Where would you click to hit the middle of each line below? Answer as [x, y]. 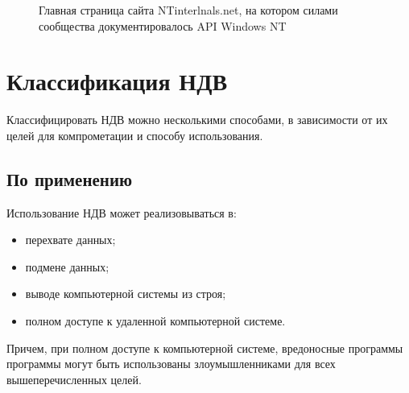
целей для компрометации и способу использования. [135, 135]
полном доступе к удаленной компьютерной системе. [155, 321]
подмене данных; [67, 266]
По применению [70, 178]
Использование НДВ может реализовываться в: [122, 212]
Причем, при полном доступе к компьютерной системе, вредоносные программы [205, 347]
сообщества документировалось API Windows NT [163, 25]
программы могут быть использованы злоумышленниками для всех [171, 364]
